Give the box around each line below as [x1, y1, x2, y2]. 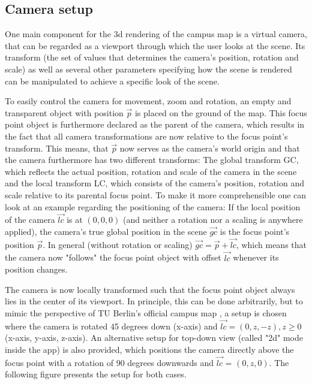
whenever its [233, 251, 279, 264]
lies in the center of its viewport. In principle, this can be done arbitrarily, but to [5, 295, 303, 307]
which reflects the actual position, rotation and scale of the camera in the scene [5, 165, 297, 177]
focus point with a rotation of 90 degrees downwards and [5, 356, 214, 368]
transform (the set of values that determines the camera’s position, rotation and [5, 51, 299, 64]
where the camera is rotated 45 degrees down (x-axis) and [5, 319, 218, 332]
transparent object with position [5, 106, 124, 119]
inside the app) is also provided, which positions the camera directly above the [5, 343, 294, 355]
